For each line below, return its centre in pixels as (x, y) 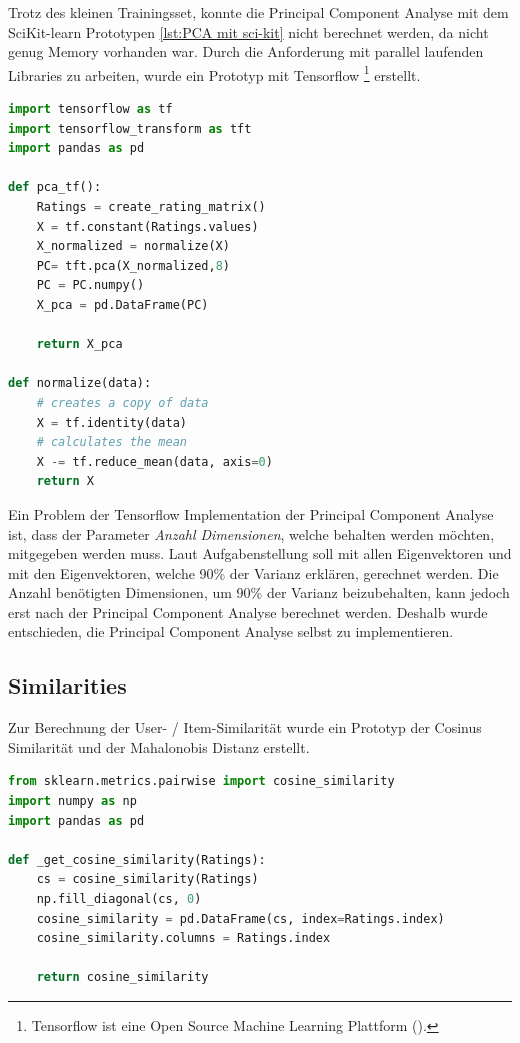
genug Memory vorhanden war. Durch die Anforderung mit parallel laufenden (246, 51)
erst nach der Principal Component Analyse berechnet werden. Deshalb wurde (248, 611)
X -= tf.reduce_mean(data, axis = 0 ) (154, 461)
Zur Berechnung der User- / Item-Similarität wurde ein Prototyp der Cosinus (245, 727)
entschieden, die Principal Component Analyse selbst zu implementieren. (231, 631)
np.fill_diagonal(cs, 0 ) (119, 899)
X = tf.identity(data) (111, 422)
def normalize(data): (80, 383)
